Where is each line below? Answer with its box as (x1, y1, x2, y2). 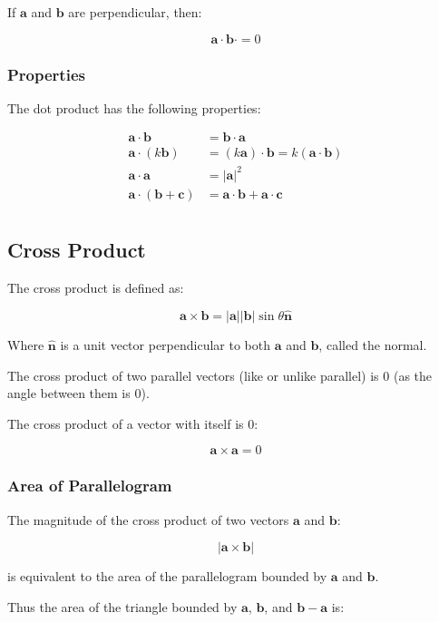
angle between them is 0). (7, 384, 150, 403)
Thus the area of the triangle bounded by (7, 597, 238, 616)
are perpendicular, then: (68, 3, 202, 21)
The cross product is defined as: (7, 278, 184, 297)
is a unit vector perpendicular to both (60, 335, 270, 355)
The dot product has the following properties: (7, 98, 261, 117)
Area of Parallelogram (7, 474, 172, 497)
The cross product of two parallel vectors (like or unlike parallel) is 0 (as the (7, 365, 433, 384)
